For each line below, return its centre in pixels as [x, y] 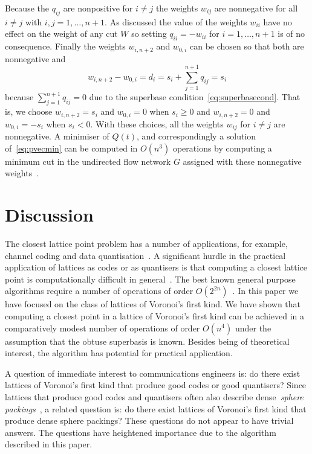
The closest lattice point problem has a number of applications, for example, [146, 243]
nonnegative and [35, 58]
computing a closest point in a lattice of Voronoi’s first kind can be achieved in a [155, 315]
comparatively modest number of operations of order [102, 328]
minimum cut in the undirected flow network [88, 161]
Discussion [49, 215]
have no [278, 21]
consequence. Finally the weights [65, 46]
